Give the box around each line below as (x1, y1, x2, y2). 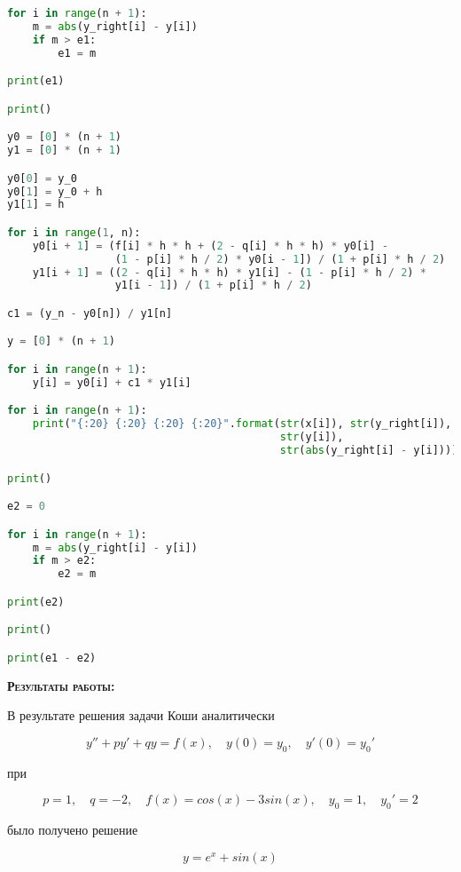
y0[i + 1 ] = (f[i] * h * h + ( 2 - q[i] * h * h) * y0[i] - (32, 239, 388, 252)
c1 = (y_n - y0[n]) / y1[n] (7, 306, 173, 320)
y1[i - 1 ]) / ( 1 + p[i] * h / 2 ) (114, 279, 312, 292)
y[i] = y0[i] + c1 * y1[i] (32, 376, 191, 389)
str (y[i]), (279, 431, 344, 444)
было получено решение (7, 820, 138, 839)
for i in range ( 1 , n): (7, 226, 141, 239)
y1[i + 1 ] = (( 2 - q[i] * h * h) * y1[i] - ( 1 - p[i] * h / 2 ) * (32, 266, 426, 279)
